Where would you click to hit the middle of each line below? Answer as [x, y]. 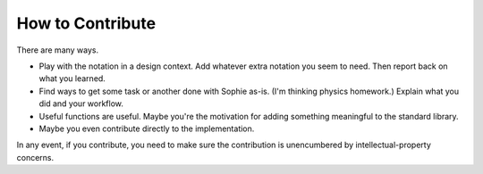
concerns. [35, 157]
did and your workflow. [81, 104]
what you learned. [72, 79]
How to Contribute [86, 23]
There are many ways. [58, 50]
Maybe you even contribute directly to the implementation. [147, 128]
